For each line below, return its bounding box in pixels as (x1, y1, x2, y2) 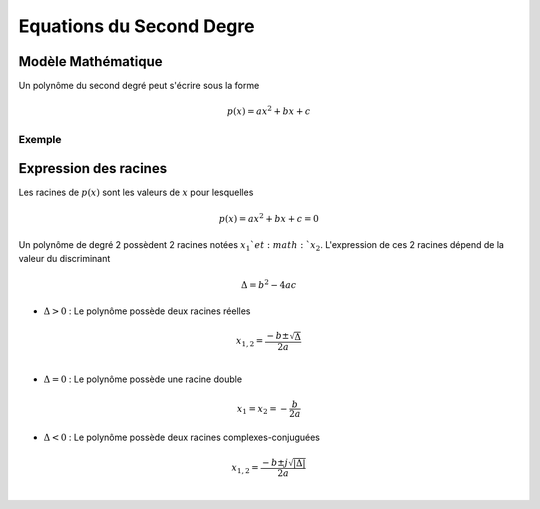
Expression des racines (18, 160, 168, 177)
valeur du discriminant (18, 253, 111, 265)
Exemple (18, 132, 62, 146)
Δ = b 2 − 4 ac (240, 277, 297, 290)
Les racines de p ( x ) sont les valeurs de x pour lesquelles (18, 186, 254, 199)
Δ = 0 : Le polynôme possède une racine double (43, 373, 243, 385)
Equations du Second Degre (18, 15, 255, 37)
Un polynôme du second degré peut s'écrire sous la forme (18, 80, 260, 92)
